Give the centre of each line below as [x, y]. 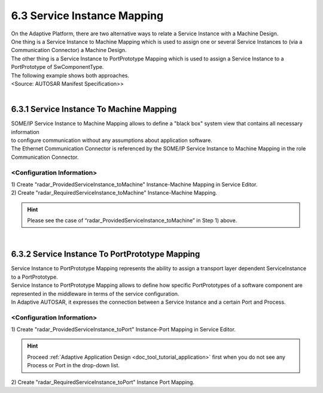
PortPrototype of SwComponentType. [57, 67]
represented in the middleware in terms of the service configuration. [95, 294]
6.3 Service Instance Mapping [87, 16]
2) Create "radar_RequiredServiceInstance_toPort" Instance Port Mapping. [103, 382]
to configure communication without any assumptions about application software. [112, 140]
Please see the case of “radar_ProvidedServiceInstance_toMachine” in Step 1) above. [132, 220]
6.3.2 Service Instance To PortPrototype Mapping [106, 254]
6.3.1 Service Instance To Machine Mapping [94, 109]
